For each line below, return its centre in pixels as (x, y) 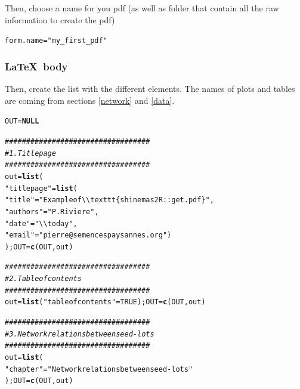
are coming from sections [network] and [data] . (90, 100)
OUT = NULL (22, 121)
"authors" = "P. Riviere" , (52, 212)
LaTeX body (36, 66)
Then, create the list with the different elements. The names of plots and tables (150, 89)
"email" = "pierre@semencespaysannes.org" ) (88, 235)
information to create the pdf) (60, 19)
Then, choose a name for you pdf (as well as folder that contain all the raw (142, 8)
